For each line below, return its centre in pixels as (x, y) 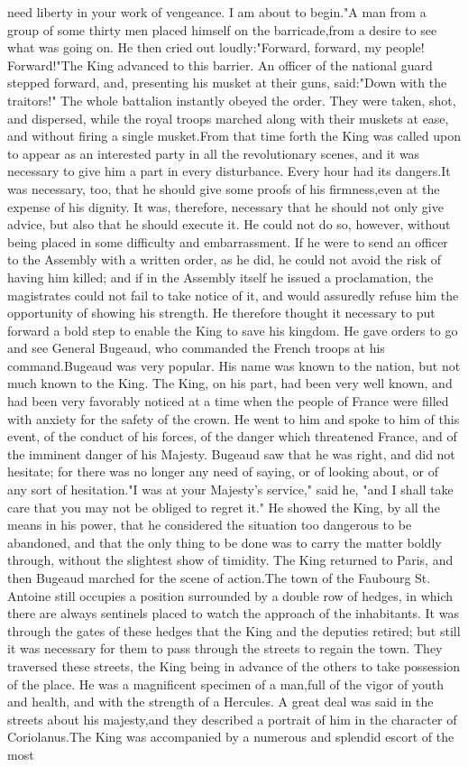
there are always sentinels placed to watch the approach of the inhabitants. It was (233, 613)
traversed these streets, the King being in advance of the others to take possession (234, 665)
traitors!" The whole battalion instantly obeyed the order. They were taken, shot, (232, 100)
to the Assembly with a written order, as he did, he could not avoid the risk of (225, 259)
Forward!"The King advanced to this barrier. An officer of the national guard (220, 65)
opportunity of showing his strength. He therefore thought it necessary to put (221, 313)
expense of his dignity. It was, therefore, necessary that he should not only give (225, 206)
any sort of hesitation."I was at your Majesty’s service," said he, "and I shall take (230, 490)
